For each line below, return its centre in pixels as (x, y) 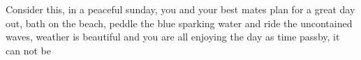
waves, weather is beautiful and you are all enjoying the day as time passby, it (173, 37)
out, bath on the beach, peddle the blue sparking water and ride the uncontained (179, 23)
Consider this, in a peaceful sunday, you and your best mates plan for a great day (180, 9)
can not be (28, 50)
